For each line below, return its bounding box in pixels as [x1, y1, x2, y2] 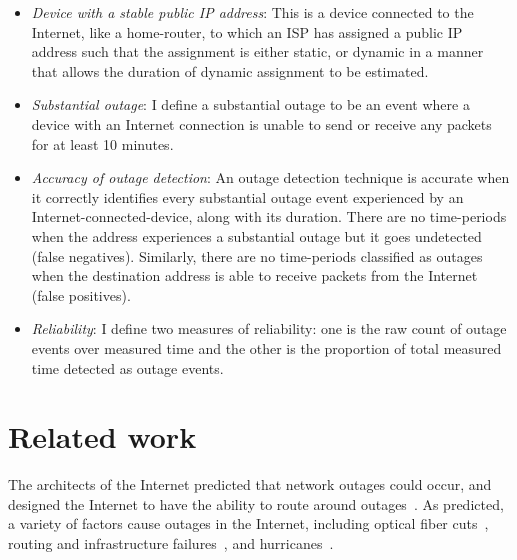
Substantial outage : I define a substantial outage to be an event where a [31, 94, 470, 115]
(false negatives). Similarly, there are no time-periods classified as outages [31, 245, 483, 266]
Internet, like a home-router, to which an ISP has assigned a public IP [31, 21, 463, 42]
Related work [8, 416, 197, 457]
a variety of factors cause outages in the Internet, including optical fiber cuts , [8, 513, 489, 534]
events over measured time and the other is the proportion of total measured [31, 337, 502, 358]
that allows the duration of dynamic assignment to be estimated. [31, 60, 429, 81]
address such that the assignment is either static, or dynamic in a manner [31, 41, 484, 62]
